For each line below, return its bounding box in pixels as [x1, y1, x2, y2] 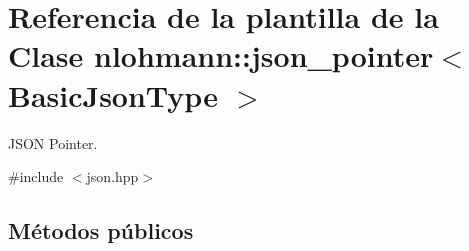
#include [8, 166, 64, 187]
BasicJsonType [8, 74, 218, 115]
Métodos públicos [8, 215, 194, 246]
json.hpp [86, 166, 139, 187]
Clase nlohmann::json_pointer [8, 35, 434, 76]
